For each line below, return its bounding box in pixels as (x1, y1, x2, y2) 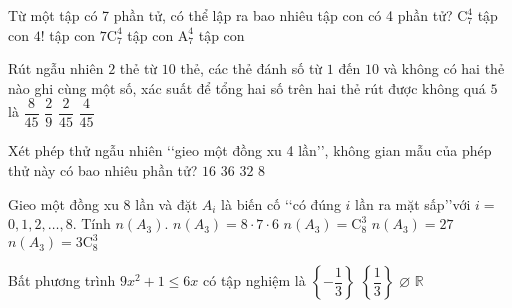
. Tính (72, 213, 111, 234)
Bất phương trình (8, 270, 116, 291)
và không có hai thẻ (383, 58, 505, 79)
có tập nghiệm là (203, 270, 306, 291)
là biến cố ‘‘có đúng (221, 193, 341, 214)
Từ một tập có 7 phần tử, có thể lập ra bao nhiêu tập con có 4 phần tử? (8, 5, 453, 25)
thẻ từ (119, 58, 158, 79)
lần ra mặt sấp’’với (355, 193, 471, 214)
